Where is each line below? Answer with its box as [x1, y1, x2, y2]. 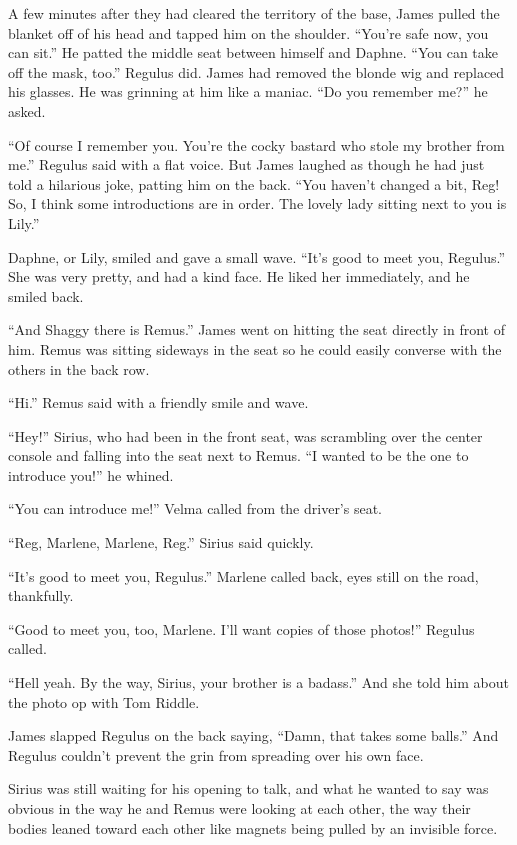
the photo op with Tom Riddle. [8, 691, 200, 712]
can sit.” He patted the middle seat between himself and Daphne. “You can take [8, 42, 498, 63]
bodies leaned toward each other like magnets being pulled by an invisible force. [8, 817, 498, 838]
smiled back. [8, 285, 84, 306]
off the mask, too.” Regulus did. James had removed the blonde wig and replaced [8, 61, 505, 82]
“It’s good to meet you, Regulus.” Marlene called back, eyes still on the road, [8, 565, 479, 586]
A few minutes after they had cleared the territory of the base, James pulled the [8, 3, 500, 23]
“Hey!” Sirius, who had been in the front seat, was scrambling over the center [8, 425, 483, 446]
